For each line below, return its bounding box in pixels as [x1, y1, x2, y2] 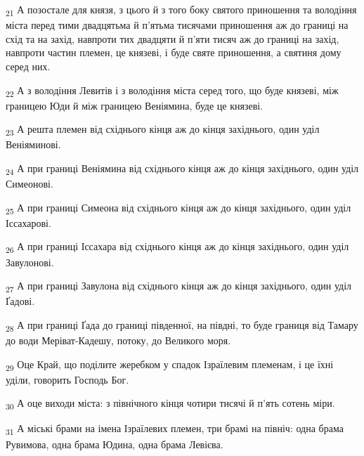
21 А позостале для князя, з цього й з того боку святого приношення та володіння [6, 2, 357, 18]
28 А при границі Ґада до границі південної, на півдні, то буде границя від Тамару [6, 317, 358, 334]
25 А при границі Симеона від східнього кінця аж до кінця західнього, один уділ [6, 200, 351, 216]
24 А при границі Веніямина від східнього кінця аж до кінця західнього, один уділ [6, 160, 359, 177]
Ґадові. [6, 294, 35, 308]
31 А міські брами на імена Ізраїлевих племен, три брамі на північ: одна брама [6, 421, 344, 438]
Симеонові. [6, 176, 53, 191]
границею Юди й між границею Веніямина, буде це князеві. [6, 98, 264, 112]
